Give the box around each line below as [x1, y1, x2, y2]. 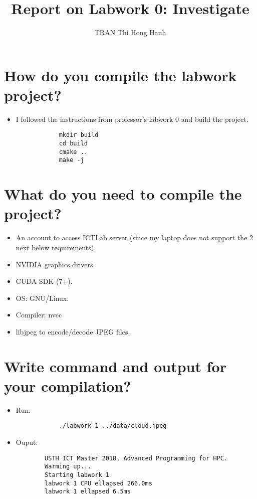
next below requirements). [16, 242, 96, 252]
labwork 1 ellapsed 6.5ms [45, 488, 131, 495]
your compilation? [4, 375, 131, 396]
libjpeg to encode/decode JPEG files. [16, 326, 130, 337]
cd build [59, 140, 88, 147]
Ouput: [16, 437, 38, 447]
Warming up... [45, 463, 92, 470]
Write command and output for [4, 356, 226, 376]
